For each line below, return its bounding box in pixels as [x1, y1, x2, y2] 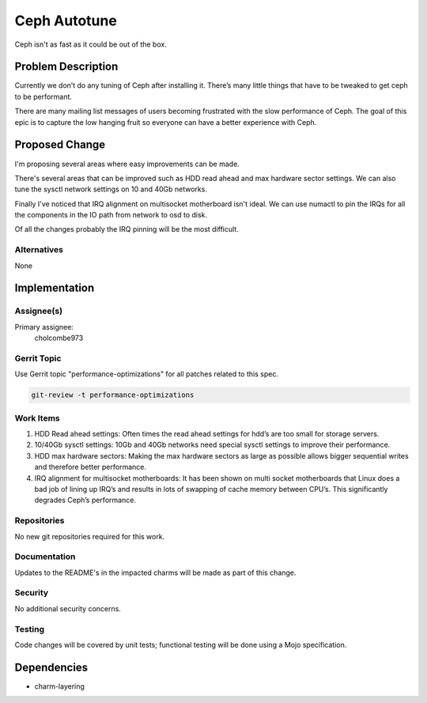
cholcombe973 [34, 333, 84, 343]
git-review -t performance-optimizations [31, 391, 195, 399]
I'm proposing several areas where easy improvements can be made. [14, 159, 240, 168]
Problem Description [14, 60, 119, 74]
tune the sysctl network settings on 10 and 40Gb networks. [14, 184, 207, 194]
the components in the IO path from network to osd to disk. [14, 210, 208, 220]
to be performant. [14, 92, 73, 101]
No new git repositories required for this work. [14, 531, 165, 541]
